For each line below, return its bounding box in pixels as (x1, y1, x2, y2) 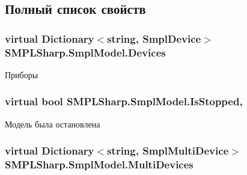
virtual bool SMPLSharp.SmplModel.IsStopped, (5, 94, 243, 109)
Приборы (5, 68, 38, 81)
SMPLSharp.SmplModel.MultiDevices (5, 157, 194, 172)
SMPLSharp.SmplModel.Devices (5, 45, 166, 60)
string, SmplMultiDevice (107, 143, 229, 158)
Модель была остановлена (5, 117, 100, 130)
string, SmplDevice (107, 31, 201, 46)
